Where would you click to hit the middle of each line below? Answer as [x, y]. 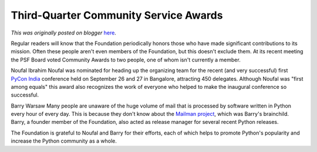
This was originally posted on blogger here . [64, 33]
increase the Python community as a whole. [64, 141]
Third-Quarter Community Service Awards [117, 15]
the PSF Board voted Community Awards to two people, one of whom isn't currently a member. [126, 60]
